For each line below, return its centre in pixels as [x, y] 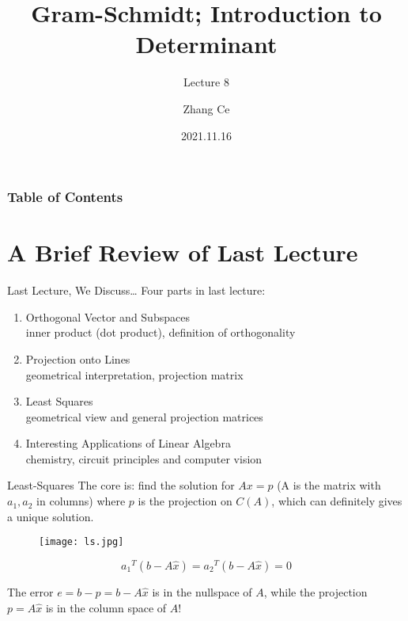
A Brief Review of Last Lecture [183, 252]
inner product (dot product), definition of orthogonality [161, 332]
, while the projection [315, 592]
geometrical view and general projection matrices [144, 416]
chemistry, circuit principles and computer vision [144, 458]
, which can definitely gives [337, 501]
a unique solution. [51, 516]
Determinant [206, 44]
